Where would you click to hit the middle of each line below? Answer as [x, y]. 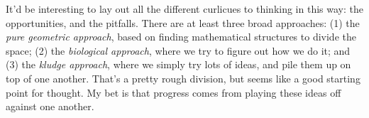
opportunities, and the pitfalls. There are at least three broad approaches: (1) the [183, 22]
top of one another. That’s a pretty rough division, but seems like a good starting [183, 78]
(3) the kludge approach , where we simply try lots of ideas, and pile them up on [178, 64]
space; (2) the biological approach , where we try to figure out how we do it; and [178, 50]
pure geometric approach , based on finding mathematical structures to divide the [181, 37]
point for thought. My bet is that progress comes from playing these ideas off [174, 92]
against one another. [50, 106]
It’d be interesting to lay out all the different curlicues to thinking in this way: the [184, 9]
